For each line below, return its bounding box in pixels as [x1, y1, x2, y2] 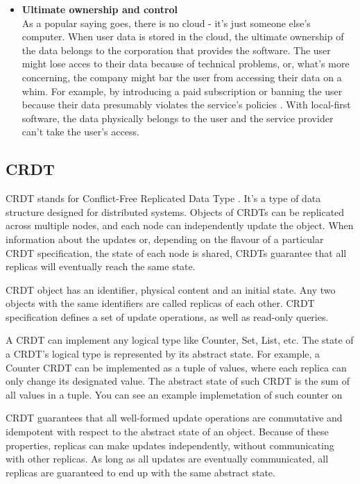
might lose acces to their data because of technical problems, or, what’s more [22, 56, 350, 71]
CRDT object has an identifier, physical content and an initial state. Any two [6, 282, 336, 297]
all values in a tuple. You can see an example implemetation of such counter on [6, 387, 343, 401]
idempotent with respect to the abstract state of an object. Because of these [6, 424, 329, 439]
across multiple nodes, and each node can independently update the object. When [6, 218, 354, 233]
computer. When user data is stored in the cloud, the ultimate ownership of [22, 29, 344, 44]
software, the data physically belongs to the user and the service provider [22, 110, 334, 125]
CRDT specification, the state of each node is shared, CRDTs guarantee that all [6, 245, 347, 260]
